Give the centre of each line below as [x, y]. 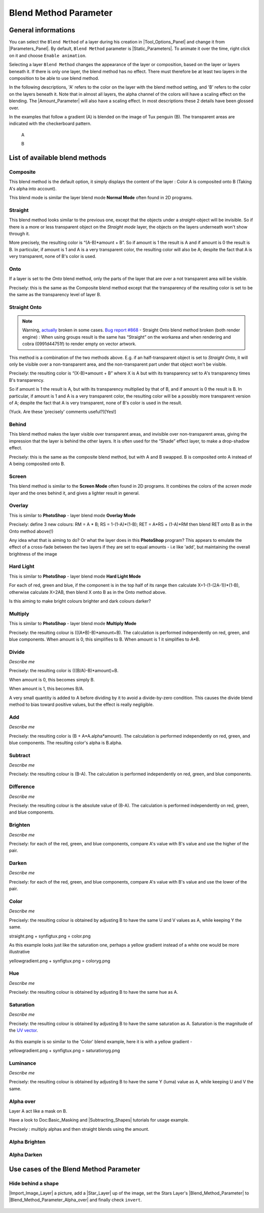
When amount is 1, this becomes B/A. [46, 689]
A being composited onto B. [37, 464]
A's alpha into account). [33, 188]
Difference [22, 787]
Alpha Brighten [27, 1142]
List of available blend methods [58, 157]
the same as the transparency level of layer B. [55, 295]
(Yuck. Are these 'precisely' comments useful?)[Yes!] [63, 412]
